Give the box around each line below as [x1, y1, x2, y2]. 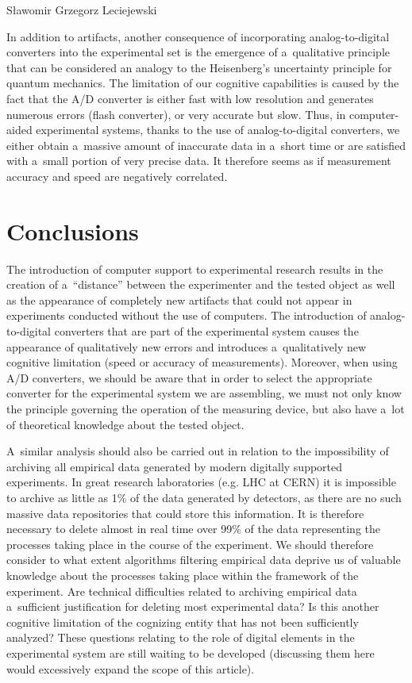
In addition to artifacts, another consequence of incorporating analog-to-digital [6, 28, 390, 44]
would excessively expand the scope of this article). [6, 660, 255, 677]
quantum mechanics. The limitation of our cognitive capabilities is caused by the [6, 75, 399, 91]
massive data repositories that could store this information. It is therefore [6, 505, 364, 521]
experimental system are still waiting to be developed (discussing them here [6, 644, 375, 661]
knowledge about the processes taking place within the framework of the [6, 566, 359, 583]
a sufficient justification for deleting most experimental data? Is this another [6, 598, 379, 615]
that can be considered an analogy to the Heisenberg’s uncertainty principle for [6, 59, 392, 75]
